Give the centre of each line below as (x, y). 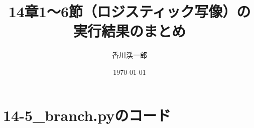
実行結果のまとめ (129, 31)
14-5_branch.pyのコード (87, 115)
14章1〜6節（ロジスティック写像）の (130, 11)
